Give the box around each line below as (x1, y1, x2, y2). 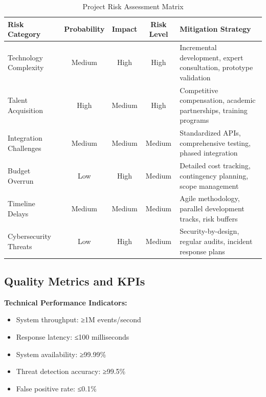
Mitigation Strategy (180, 24, 251, 34)
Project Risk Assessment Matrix (82, 1, 184, 11)
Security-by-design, (180, 226, 239, 236)
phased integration (180, 147, 238, 158)
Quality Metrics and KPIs (4, 273, 145, 289)
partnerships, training (180, 104, 248, 115)
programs (180, 115, 209, 125)
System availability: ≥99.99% (16, 348, 106, 359)
